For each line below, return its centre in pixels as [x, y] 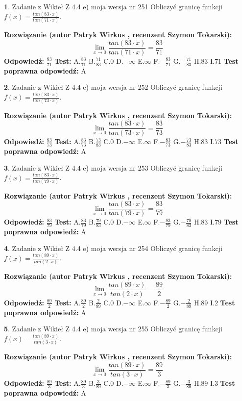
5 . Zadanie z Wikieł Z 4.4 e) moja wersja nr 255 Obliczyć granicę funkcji [113, 329]
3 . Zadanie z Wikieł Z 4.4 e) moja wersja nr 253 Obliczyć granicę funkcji [113, 167]
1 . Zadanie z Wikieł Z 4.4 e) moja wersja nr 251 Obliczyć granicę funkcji [113, 6]
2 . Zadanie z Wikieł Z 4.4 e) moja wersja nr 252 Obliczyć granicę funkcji [113, 87]
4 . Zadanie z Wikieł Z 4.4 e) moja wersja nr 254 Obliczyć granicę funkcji [113, 248]
